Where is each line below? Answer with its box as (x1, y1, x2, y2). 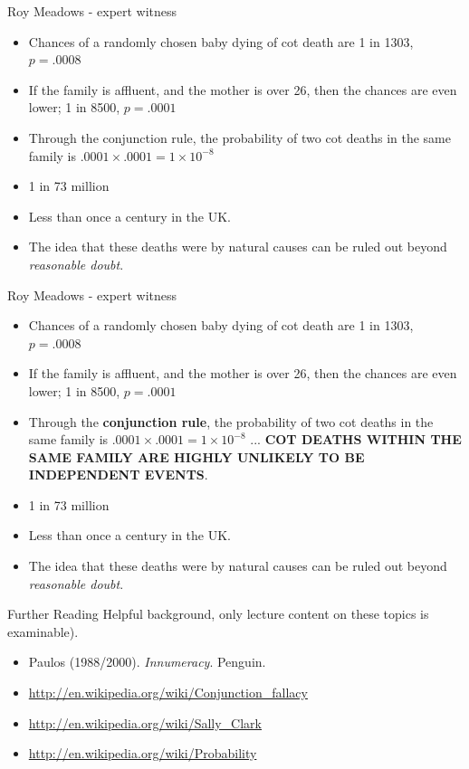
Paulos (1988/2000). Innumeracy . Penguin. (28, 652, 266, 671)
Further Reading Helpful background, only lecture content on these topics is (7, 604, 429, 623)
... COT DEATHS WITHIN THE (250, 430, 462, 449)
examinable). (7, 622, 79, 641)
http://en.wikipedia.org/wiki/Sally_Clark (28, 713, 263, 732)
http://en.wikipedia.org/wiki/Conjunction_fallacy (28, 683, 308, 702)
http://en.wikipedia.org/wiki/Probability (28, 744, 257, 763)
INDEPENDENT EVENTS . (28, 465, 208, 484)
